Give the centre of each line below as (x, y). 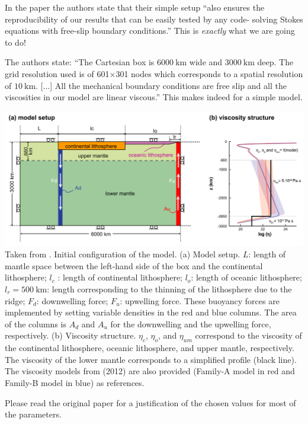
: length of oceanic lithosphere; (246, 277)
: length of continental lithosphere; (120, 277)
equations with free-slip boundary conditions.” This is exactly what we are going (150, 31)
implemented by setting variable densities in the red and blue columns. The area (151, 312)
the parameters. (33, 414)
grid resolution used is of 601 (57, 73)
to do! (15, 42)
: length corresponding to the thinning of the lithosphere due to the (169, 289)
